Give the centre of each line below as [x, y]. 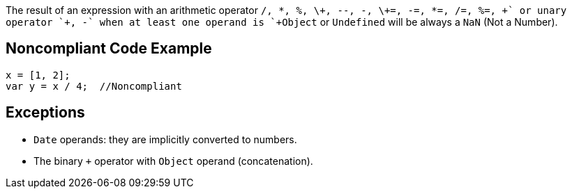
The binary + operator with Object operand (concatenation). [173, 161]
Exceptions [45, 113]
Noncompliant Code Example [109, 49]
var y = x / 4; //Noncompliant [94, 86]
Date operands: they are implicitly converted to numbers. [165, 139]
